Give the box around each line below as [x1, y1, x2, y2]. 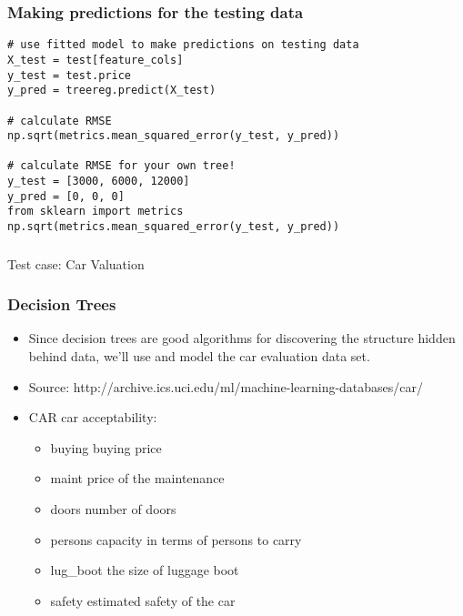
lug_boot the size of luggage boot [50, 560, 239, 580]
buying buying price [50, 438, 162, 457]
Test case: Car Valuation [7, 254, 145, 273]
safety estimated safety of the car [50, 591, 236, 610]
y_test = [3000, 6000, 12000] [7, 175, 190, 188]
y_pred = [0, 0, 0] [7, 189, 125, 203]
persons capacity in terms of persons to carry [50, 530, 302, 549]
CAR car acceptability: [28, 408, 157, 427]
